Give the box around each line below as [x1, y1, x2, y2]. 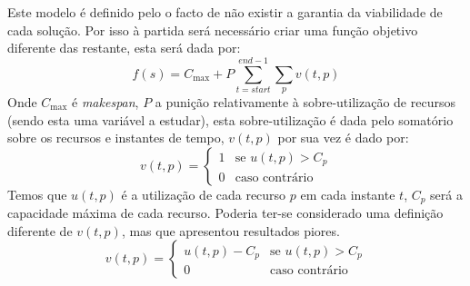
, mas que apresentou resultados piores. [121, 221, 340, 240]
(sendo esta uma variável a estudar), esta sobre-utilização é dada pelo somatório [7, 110, 454, 129]
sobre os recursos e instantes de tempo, [7, 128, 225, 147]
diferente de [7, 221, 73, 240]
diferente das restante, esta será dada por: [7, 38, 241, 57]
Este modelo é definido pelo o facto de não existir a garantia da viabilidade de [7, 3, 443, 21]
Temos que [7, 184, 67, 203]
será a [430, 184, 463, 203]
